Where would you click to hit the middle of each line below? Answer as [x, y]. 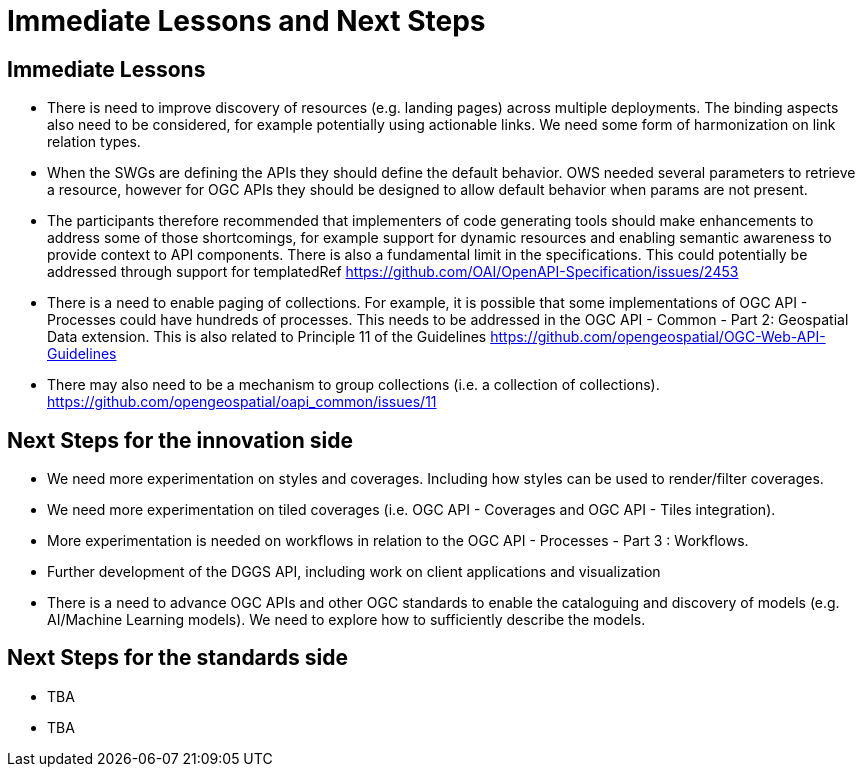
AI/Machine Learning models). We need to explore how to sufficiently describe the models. [346, 620]
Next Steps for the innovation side [180, 440]
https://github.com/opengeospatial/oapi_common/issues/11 [242, 402]
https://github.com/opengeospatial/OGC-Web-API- [658, 337]
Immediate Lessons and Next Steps [246, 21]
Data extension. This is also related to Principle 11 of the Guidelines [267, 337]
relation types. [94, 142]
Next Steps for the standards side [178, 658]
